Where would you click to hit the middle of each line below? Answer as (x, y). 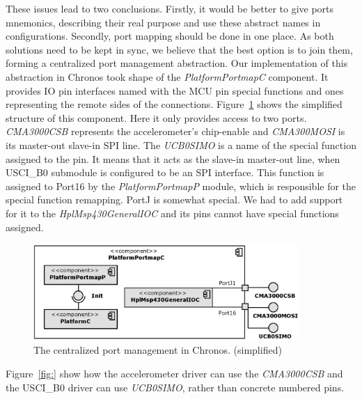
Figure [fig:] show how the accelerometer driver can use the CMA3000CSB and (174, 373)
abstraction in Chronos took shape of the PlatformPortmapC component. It (167, 76)
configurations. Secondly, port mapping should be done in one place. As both (170, 36)
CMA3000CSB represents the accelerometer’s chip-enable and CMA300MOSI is (175, 131)
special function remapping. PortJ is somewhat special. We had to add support (174, 199)
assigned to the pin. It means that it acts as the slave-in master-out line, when (173, 158)
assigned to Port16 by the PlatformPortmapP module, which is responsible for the (181, 186)
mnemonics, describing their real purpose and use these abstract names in (163, 22)
